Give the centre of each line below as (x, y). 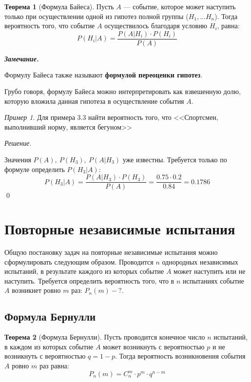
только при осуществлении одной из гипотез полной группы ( (97, 16)
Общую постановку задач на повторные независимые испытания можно (111, 252)
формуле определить (35, 169)
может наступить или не (210, 271)
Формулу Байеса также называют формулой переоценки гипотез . (104, 75)
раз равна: (54, 365)
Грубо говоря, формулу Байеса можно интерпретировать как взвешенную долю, (123, 91)
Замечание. (22, 58)
